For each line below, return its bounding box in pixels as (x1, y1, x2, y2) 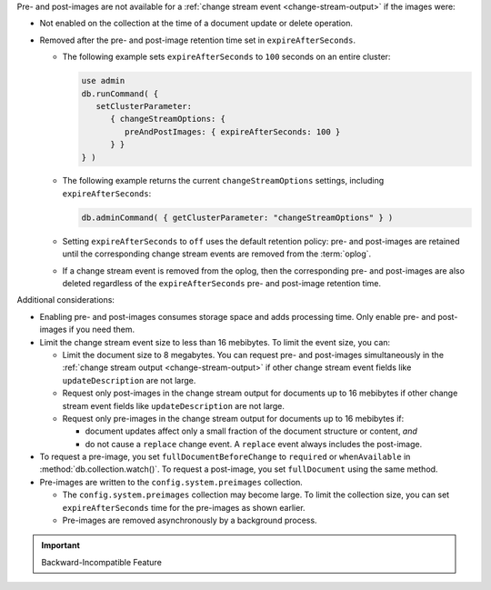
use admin (81, 75, 125, 86)
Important (41, 540, 81, 551)
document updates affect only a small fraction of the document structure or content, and (85, 425, 418, 436)
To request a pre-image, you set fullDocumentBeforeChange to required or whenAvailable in (39, 451, 411, 463)
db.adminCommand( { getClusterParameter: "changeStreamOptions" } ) (81, 212, 394, 223)
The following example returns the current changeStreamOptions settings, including (62, 175, 385, 186)
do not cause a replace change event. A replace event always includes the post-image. (85, 438, 423, 449)
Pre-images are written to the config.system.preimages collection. (39, 476, 304, 487)
